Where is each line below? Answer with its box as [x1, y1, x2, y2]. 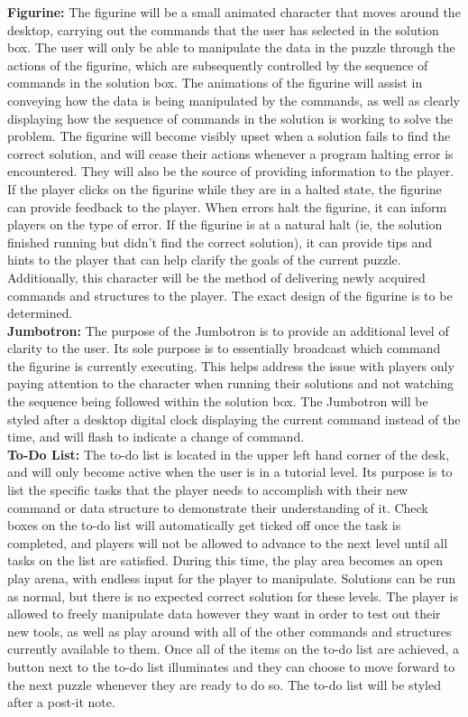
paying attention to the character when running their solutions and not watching [7, 374, 454, 393]
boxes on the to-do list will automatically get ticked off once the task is [7, 516, 401, 535]
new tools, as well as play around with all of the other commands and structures [7, 621, 452, 640]
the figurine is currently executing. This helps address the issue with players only [7, 356, 454, 375]
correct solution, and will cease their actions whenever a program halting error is [7, 144, 454, 163]
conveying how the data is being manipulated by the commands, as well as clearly [7, 90, 460, 109]
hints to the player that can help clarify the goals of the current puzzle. [7, 250, 401, 269]
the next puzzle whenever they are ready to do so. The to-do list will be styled [7, 675, 441, 694]
